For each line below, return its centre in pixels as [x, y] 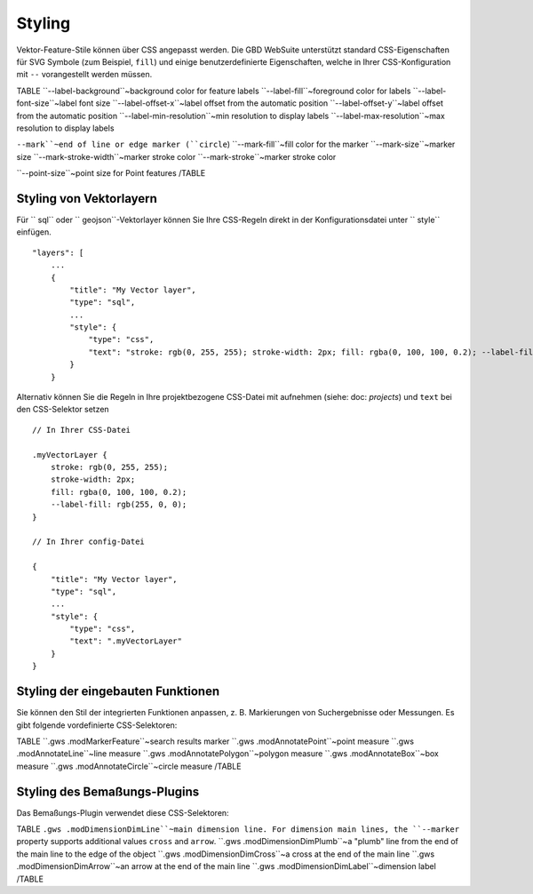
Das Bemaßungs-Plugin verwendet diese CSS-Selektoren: [123, 812]
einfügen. [34, 232]
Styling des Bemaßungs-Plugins [108, 791]
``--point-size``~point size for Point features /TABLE [111, 173]
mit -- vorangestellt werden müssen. [84, 75]
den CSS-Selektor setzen [63, 410]
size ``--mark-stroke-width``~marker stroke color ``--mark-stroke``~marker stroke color [176, 156]
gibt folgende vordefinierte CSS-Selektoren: [97, 725]
